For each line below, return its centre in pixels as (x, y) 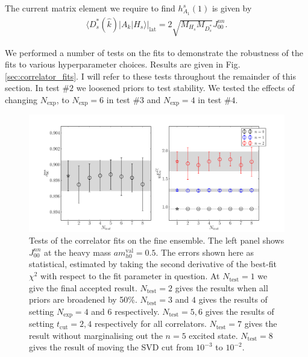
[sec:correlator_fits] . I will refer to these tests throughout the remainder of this (150, 76)
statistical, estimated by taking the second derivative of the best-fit (153, 264)
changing (21, 100)
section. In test (32, 88)
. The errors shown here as (205, 252)
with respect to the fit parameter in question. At (130, 276)
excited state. (213, 335)
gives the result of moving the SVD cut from (111, 347)
